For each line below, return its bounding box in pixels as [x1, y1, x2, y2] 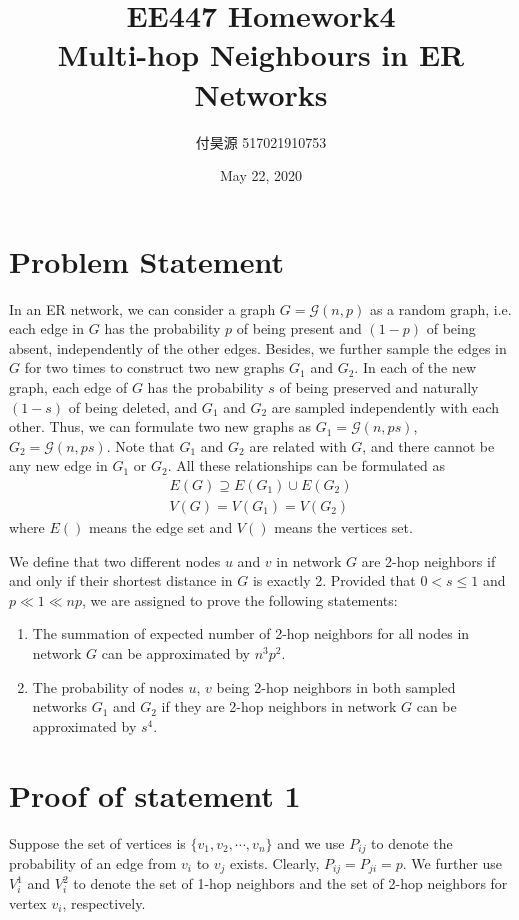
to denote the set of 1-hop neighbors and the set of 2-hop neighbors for [73, 873, 508, 894]
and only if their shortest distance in [9, 570, 233, 591]
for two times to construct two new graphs [24, 357, 285, 378]
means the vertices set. [274, 517, 413, 538]
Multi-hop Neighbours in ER [57, 34, 465, 75]
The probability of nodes [32, 676, 184, 697]
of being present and [236, 318, 362, 339]
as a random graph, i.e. [369, 298, 512, 319]
